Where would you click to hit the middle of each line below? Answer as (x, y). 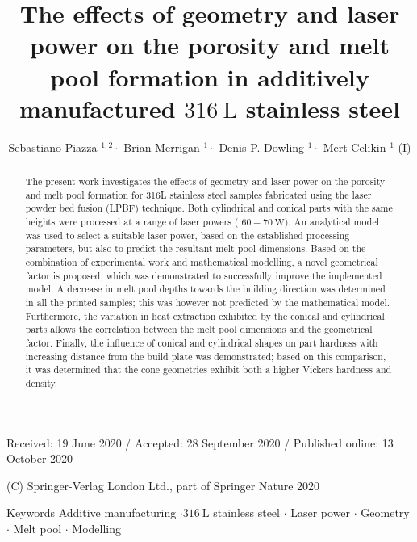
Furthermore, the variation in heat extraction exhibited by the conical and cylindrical (205, 315)
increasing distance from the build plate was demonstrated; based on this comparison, (206, 356)
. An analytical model (334, 222)
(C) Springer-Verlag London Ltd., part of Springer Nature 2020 (163, 485)
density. (42, 382)
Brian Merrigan (162, 147)
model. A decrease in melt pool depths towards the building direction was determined (205, 289)
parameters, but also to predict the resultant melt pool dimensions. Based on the (196, 248)
